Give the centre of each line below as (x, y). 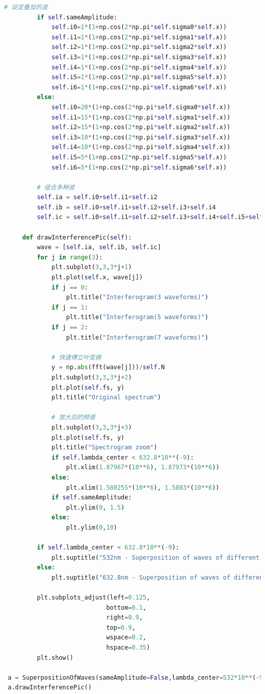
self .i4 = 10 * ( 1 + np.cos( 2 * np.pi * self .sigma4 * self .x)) (141, 147)
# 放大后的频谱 (73, 417)
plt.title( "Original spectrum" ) (106, 398)
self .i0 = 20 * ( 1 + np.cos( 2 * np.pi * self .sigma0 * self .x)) (141, 107)
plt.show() (55, 657)
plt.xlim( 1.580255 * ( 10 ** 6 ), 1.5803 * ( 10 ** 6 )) (143, 487)
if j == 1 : (70, 307)
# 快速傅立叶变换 (76, 357)
